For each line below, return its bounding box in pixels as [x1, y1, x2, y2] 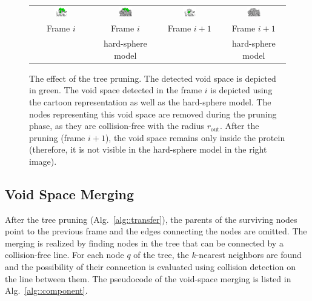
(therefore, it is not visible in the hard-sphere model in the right [29, 143, 267, 156]
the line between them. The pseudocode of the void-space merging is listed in [5, 272, 291, 285]
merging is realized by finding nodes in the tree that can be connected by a [5, 236, 284, 249]
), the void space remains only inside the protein [105, 131, 285, 144]
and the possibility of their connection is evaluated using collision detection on [5, 260, 296, 273]
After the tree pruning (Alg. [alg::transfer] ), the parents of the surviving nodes [5, 213, 297, 225]
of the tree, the [133, 248, 189, 261]
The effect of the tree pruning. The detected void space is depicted [29, 71, 276, 84]
